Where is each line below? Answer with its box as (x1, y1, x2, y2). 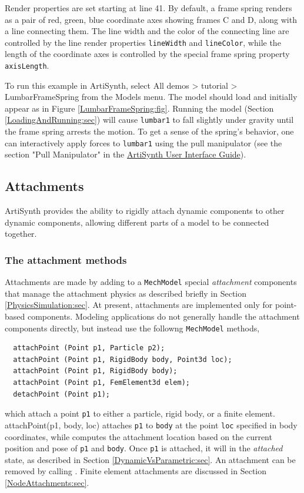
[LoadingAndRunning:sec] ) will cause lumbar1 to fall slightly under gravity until (5, 113, 294, 126)
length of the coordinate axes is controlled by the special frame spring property (5, 48, 290, 60)
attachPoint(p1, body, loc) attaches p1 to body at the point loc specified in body (5, 418, 298, 431)
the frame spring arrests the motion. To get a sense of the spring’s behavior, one (5, 125, 294, 137)
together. (5, 227, 37, 240)
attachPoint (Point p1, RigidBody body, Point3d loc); (13, 355, 232, 364)
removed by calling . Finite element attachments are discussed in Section (5, 465, 267, 477)
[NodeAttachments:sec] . (5, 476, 89, 488)
